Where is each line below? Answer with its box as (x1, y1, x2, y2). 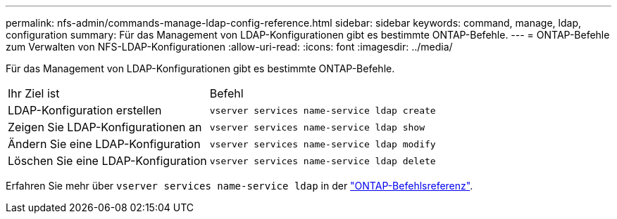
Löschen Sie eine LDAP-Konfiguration (8, 154, 207, 168)
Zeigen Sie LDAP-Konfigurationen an (8, 120, 202, 134)
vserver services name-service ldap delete (209, 155, 436, 166)
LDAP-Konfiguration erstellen (8, 103, 162, 117)
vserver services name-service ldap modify (209, 138, 436, 150)
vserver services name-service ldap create (209, 105, 436, 116)
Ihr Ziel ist (8, 86, 60, 100)
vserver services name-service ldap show (209, 121, 425, 133)
